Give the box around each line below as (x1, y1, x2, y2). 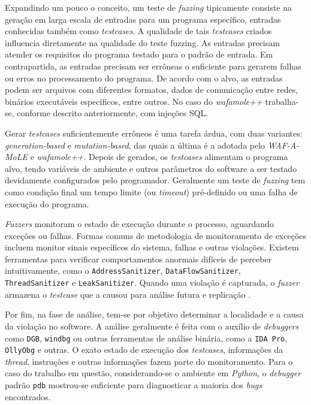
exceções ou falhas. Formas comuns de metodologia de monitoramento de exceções (5, 229, 307, 241)
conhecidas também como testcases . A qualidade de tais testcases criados (5, 25, 272, 37)
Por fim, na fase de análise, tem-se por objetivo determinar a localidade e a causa (5, 308, 304, 321)
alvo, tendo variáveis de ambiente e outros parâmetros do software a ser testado (5, 162, 297, 174)
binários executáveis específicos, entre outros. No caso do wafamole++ (5, 95, 262, 107)
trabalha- (265, 95, 299, 107)
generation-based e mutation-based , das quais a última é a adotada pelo (5, 138, 265, 151)
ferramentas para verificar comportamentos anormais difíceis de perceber (5, 252, 272, 265)
